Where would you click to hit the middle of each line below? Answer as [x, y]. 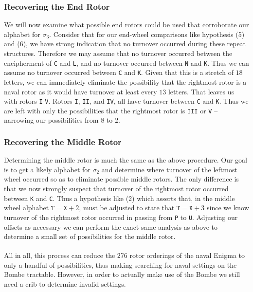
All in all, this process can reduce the [60, 255]
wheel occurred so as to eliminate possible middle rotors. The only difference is [121, 179]
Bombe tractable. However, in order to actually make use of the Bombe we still [122, 274]
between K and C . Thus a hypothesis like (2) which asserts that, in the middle [119, 198]
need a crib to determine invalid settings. [65, 284]
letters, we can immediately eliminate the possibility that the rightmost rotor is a [125, 82]
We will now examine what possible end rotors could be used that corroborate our [126, 25]
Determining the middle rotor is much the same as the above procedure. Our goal [126, 160]
